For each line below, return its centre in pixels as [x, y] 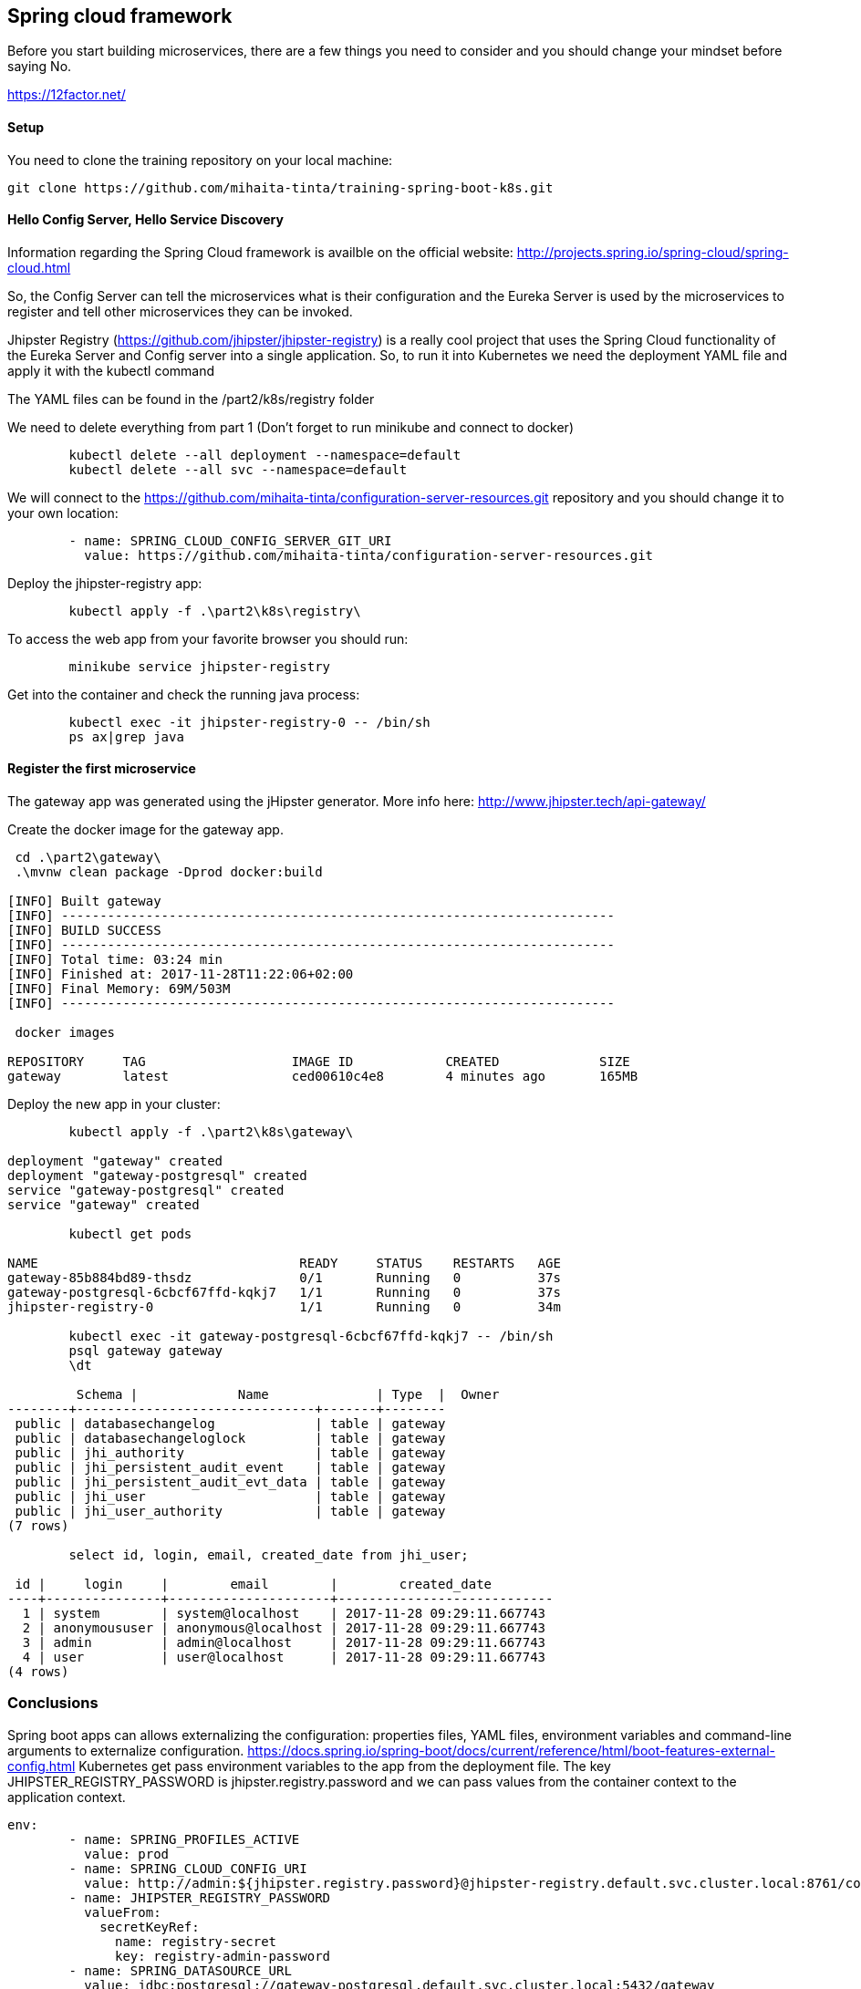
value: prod [127, 1854]
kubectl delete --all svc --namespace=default [238, 469]
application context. [67, 1797]
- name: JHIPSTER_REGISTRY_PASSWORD [200, 1897]
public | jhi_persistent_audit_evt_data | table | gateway [230, 1482]
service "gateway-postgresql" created [146, 1191]
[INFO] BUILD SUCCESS [84, 931]
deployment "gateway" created [115, 1161]
